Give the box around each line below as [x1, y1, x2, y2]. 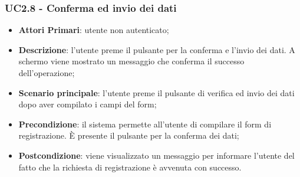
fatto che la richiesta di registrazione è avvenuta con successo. [18, 160, 242, 173]
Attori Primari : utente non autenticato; [18, 24, 169, 36]
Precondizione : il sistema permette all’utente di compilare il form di [18, 117, 272, 130]
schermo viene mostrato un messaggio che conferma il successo [18, 55, 245, 67]
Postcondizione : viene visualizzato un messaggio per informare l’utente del [18, 149, 295, 161]
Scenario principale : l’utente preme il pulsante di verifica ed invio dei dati [18, 86, 295, 99]
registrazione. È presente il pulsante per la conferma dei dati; [18, 129, 239, 142]
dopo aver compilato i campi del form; [18, 98, 157, 110]
